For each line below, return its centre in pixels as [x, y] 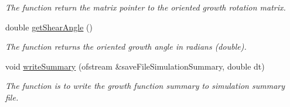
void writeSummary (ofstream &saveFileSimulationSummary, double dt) [135, 66]
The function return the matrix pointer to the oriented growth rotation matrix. [146, 7]
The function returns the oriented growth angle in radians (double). [126, 46]
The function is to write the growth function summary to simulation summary [145, 86]
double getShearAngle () [49, 27]
